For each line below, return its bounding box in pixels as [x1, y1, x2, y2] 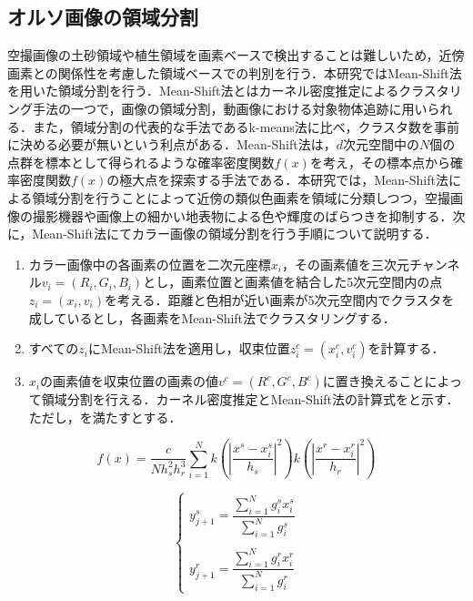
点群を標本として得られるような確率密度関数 [7, 152, 275, 171]
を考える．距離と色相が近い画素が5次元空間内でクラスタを [105, 290, 455, 309]
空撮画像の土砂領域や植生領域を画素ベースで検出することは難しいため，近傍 [7, 46, 465, 65]
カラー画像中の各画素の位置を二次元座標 [28, 254, 271, 273]
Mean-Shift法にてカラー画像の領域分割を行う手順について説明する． [32, 224, 438, 243]
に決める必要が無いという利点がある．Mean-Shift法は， [7, 135, 337, 154]
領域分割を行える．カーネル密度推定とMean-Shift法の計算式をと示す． [41, 390, 459, 409]
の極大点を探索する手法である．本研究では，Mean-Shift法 [106, 170, 448, 189]
